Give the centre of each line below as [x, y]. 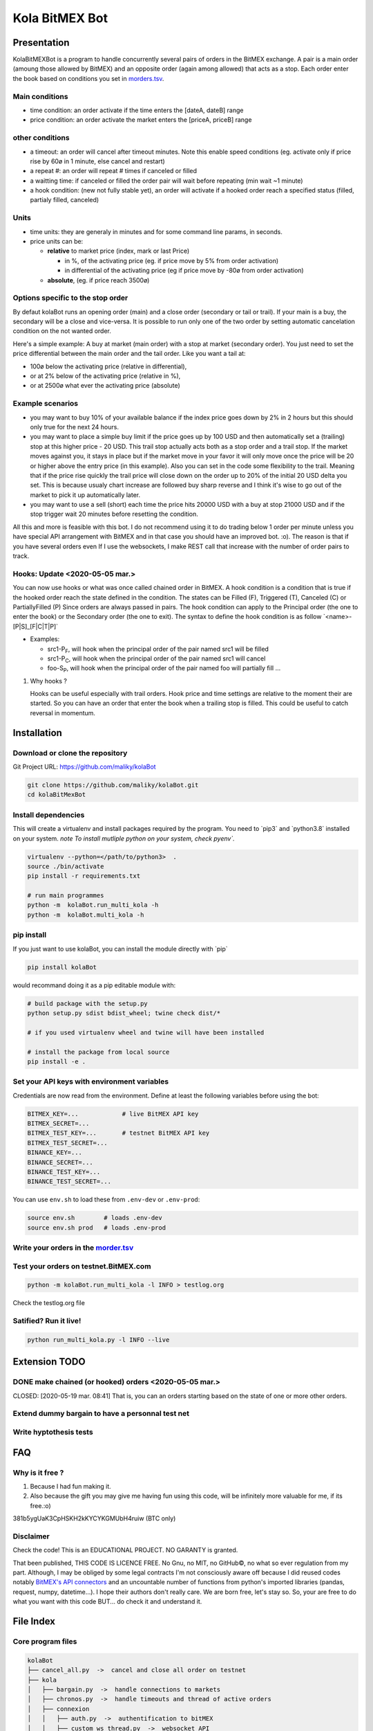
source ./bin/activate [66, 866]
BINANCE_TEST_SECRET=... [69, 1182]
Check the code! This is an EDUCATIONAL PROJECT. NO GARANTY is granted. [125, 1550]
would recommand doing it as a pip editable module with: [94, 985]
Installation [37, 733]
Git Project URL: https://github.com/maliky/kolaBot [84, 767]
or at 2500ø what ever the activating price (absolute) [105, 386]
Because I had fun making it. [71, 1486]
